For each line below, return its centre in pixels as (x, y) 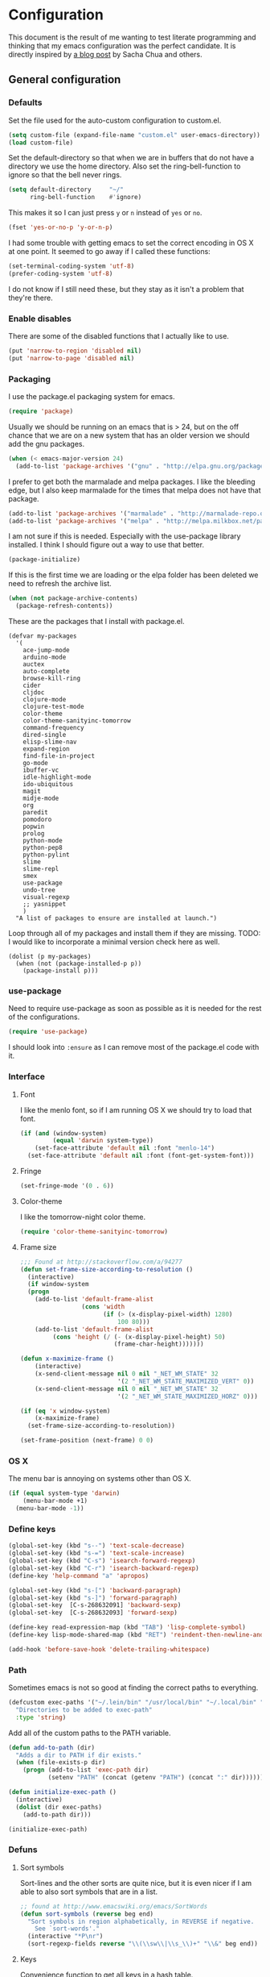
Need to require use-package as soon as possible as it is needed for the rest (135, 1009)
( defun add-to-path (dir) (51, 1747)
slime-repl (41, 869)
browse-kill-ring (52, 679)
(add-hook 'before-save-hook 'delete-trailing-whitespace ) (109, 1649)
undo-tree (39, 890)
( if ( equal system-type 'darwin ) (64, 1493)
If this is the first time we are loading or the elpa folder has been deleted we (133, 575)
